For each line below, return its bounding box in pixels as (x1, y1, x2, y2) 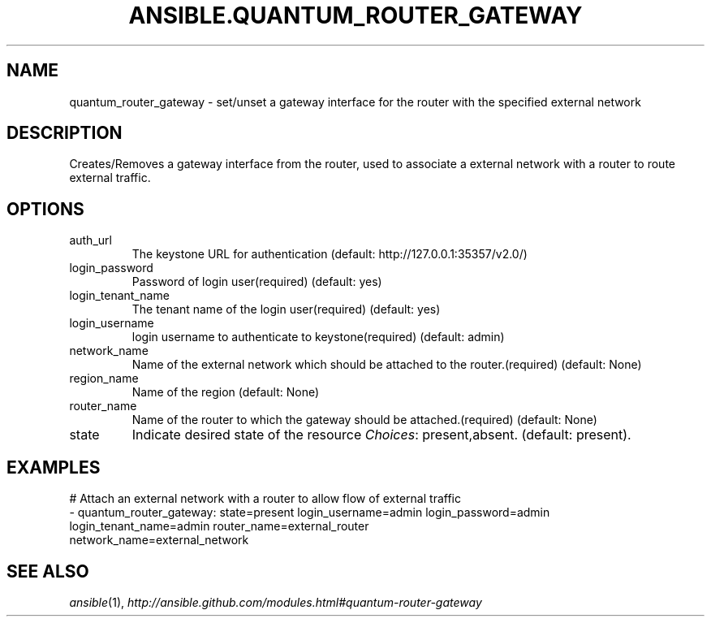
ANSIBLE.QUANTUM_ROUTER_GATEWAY (128, 2, 583, 29)
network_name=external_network (69, 533, 249, 547)
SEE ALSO (6, 560, 89, 582)
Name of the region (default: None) (131, 385, 320, 400)
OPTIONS (6, 198, 84, 219)
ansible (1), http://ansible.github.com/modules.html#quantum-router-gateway (69, 595, 482, 609)
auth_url (69, 233, 112, 248)
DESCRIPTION (6, 123, 123, 144)
